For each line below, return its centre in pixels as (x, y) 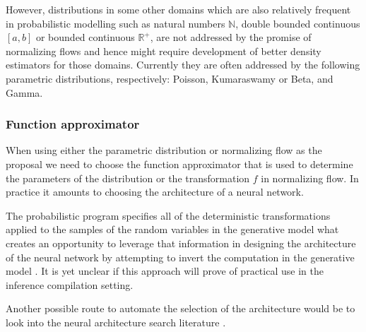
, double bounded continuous (298, 23)
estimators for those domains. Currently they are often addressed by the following (183, 65)
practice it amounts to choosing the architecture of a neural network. (155, 192)
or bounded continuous (85, 37)
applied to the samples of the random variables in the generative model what (172, 229)
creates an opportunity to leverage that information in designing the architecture (181, 243)
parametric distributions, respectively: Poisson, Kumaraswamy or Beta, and (170, 78)
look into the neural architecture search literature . (116, 322)
